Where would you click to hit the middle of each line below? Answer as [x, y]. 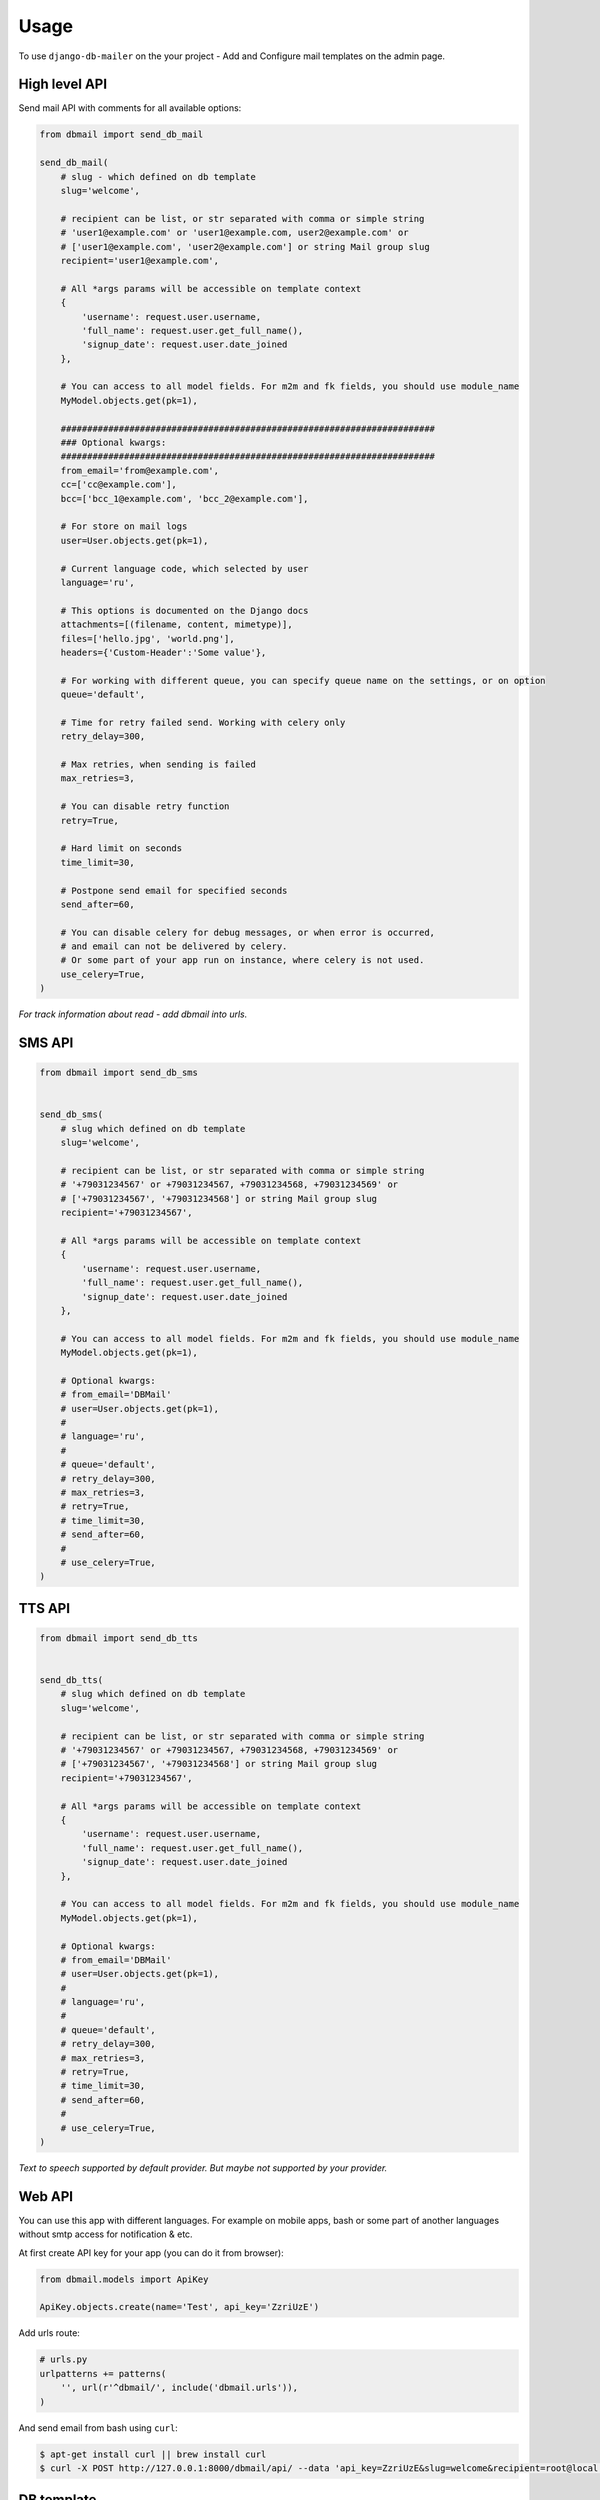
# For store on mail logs [124, 526]
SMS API [46, 1043]
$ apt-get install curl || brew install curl [153, 2454]
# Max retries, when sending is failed [158, 764]
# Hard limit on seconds [121, 848]
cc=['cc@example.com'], [118, 484]
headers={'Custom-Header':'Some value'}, [163, 652]
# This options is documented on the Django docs [184, 610]
